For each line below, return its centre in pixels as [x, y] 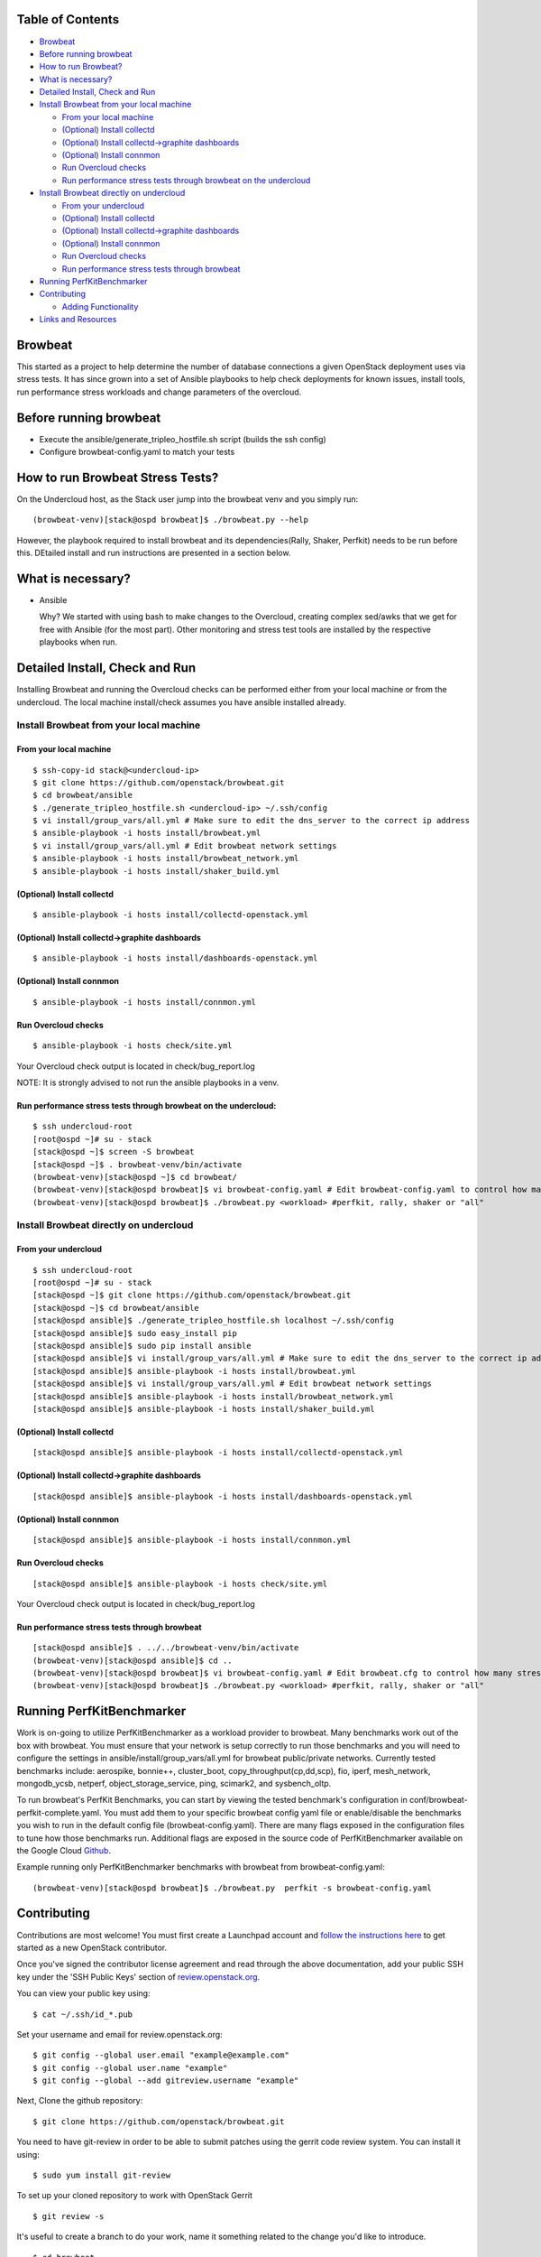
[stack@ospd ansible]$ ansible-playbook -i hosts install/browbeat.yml [194, 1371]
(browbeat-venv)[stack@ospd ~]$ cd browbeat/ [135, 1177]
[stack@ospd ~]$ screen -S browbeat [114, 1152]
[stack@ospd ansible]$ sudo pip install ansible [142, 1346]
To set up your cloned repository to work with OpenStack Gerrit [134, 2196]
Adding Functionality [100, 306]
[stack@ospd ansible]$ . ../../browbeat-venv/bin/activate [166, 1648]
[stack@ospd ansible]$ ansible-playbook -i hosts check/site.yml [180, 1584]
